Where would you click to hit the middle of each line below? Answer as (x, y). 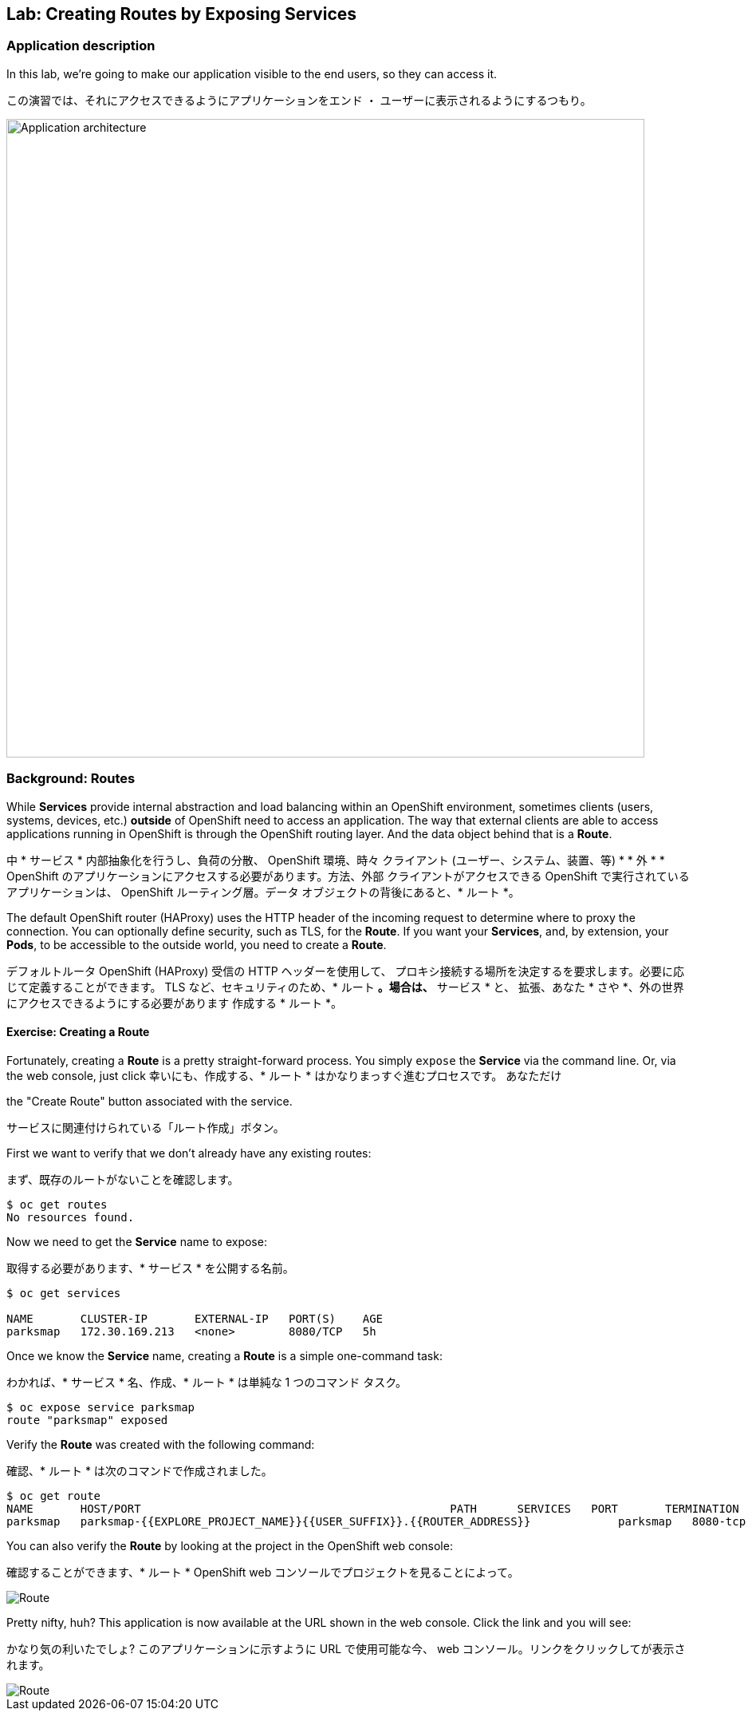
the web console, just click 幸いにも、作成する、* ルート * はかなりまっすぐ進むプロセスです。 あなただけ (284, 1075)
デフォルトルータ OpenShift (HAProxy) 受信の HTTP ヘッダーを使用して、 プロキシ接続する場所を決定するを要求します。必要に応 (346, 971)
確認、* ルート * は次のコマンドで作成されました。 (140, 1470)
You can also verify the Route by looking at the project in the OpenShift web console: (230, 1545)
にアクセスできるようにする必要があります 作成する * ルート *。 (174, 1003)
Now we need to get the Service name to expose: (137, 1241)
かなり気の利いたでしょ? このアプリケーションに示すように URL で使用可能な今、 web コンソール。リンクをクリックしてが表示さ (346, 1648)
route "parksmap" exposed (87, 1420)
